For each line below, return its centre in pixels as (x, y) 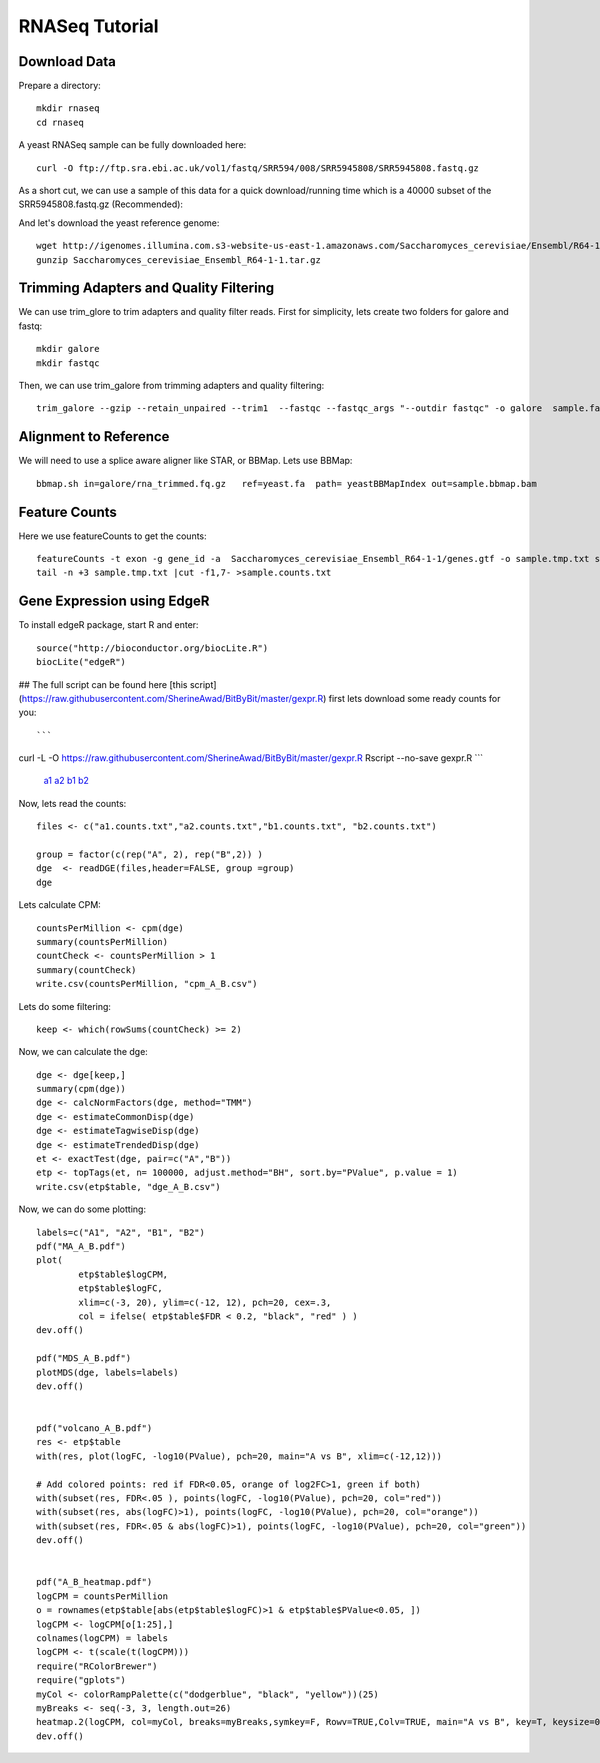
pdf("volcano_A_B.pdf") (94, 1428)
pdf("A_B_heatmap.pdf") (94, 1582)
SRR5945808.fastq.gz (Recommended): (101, 204)
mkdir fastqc (68, 363)
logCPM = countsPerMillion (102, 1596)
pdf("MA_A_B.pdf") (81, 1246)
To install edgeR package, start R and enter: (108, 625)
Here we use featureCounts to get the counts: (112, 536)
